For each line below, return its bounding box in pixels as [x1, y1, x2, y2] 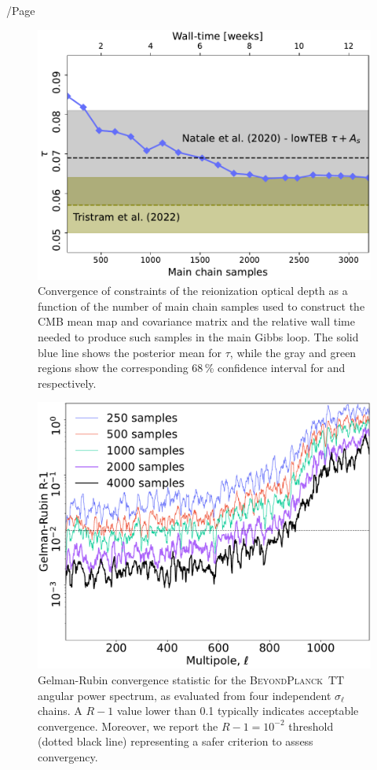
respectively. [38, 374, 97, 391]
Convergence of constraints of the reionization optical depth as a [38, 282, 348, 299]
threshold [288, 717, 334, 734]
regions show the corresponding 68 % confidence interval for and [38, 359, 346, 376]
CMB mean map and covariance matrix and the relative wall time [38, 313, 355, 330]
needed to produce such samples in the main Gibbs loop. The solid [38, 328, 359, 344]
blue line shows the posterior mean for [38, 344, 222, 360]
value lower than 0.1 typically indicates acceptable [116, 702, 359, 719]
